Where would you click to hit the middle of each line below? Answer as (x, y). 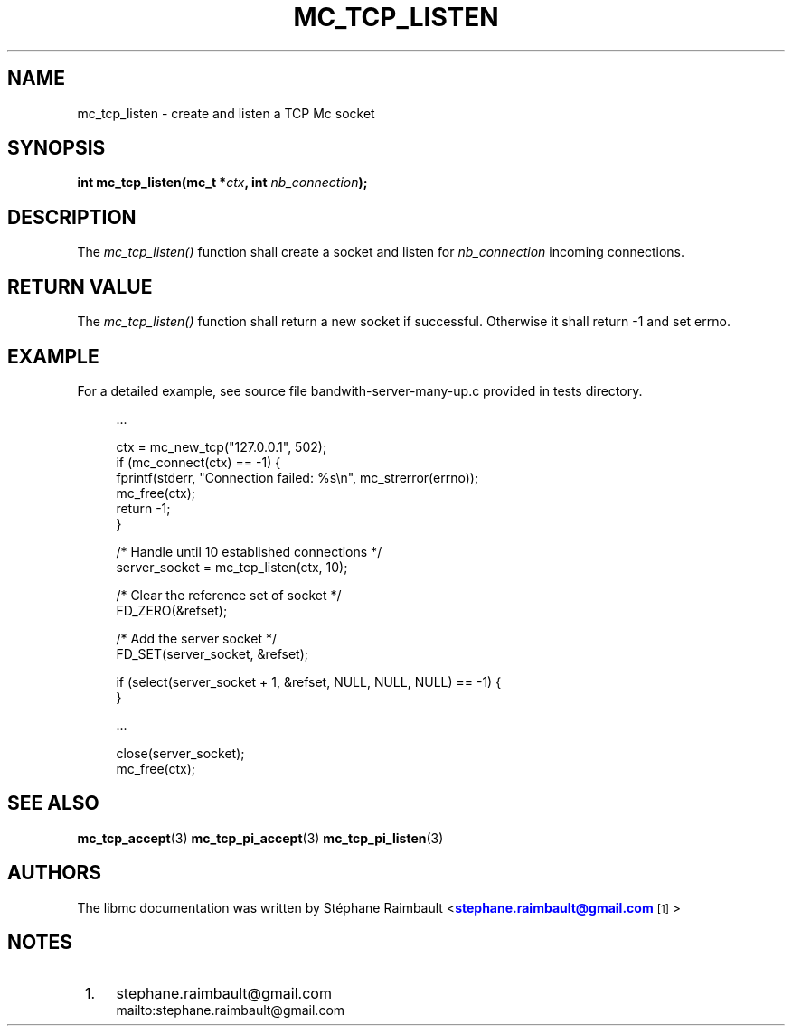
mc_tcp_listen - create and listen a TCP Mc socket (226, 113)
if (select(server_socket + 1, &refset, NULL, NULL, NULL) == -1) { (309, 681)
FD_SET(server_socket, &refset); (212, 653)
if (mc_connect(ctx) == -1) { (198, 462)
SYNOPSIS (57, 148)
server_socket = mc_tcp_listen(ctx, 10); (232, 567)
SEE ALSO (53, 803)
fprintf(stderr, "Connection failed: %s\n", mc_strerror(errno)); (297, 477)
